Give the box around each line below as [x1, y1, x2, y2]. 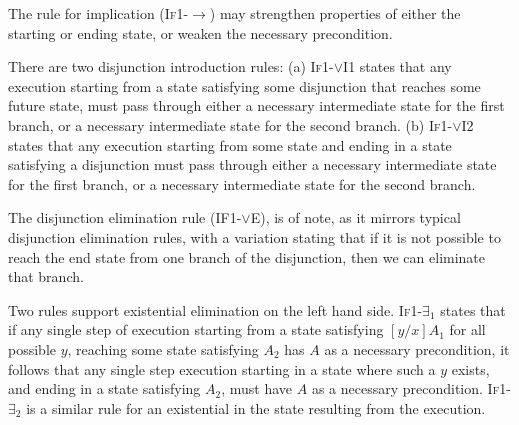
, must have [221, 378, 293, 399]
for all [449, 319, 486, 340]
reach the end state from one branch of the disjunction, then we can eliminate [8, 246, 486, 267]
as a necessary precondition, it [324, 338, 510, 359]
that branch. [8, 266, 84, 287]
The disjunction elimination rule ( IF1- [8, 207, 242, 228]
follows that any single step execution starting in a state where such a [8, 358, 436, 379]
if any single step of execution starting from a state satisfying [8, 319, 384, 340]
